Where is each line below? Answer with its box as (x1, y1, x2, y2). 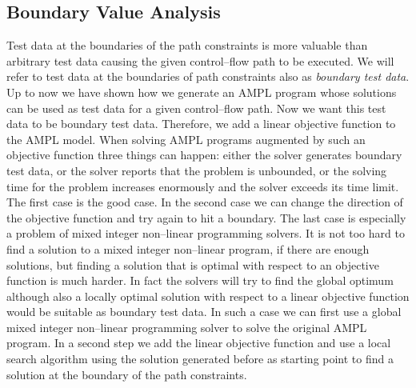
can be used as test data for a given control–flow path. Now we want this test (6, 99, 386, 116)
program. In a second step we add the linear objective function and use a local (6, 334, 391, 351)
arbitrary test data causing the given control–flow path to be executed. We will (6, 52, 394, 69)
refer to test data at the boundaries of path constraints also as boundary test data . (6, 68, 410, 85)
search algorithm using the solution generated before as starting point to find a (6, 350, 394, 367)
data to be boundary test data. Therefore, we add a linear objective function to (6, 115, 396, 132)
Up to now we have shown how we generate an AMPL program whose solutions (6, 83, 397, 100)
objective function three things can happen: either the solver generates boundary (6, 146, 402, 163)
